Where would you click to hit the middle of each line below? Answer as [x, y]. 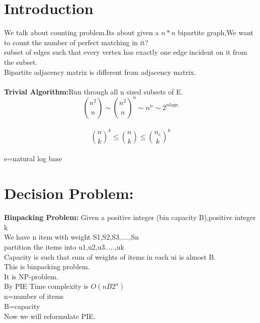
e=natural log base [33, 158]
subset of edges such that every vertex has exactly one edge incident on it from [126, 52]
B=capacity [22, 306]
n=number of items [34, 296]
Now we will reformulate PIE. [50, 316]
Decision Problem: [69, 193]
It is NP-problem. [31, 276]
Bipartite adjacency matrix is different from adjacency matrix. [100, 72]
